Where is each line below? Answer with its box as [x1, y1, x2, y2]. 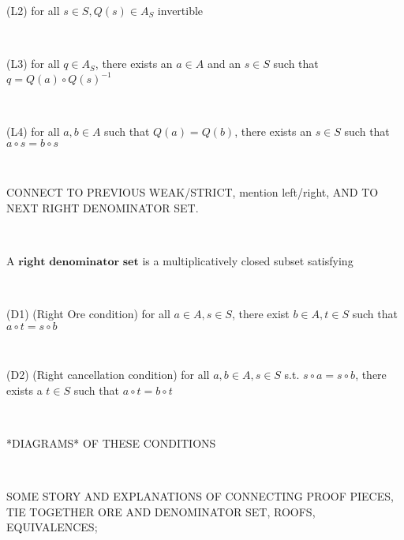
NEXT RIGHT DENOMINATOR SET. [6, 199, 199, 216]
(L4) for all [6, 122, 60, 139]
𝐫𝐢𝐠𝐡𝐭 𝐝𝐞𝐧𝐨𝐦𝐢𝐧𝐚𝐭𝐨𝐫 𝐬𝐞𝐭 [18, 256, 139, 268]
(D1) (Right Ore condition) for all [6, 306, 170, 322]
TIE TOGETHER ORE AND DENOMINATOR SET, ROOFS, [6, 503, 316, 519]
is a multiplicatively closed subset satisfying [142, 252, 353, 268]
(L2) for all [6, 2, 60, 18]
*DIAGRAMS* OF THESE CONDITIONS [6, 435, 216, 451]
